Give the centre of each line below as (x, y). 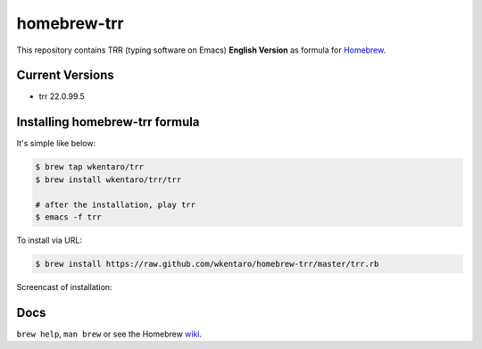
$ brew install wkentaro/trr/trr (108, 179)
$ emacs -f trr (68, 217)
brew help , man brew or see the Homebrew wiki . (109, 334)
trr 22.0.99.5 (62, 96)
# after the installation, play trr (116, 204)
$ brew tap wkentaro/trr (90, 167)
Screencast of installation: (64, 287)
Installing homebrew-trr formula (108, 122)
